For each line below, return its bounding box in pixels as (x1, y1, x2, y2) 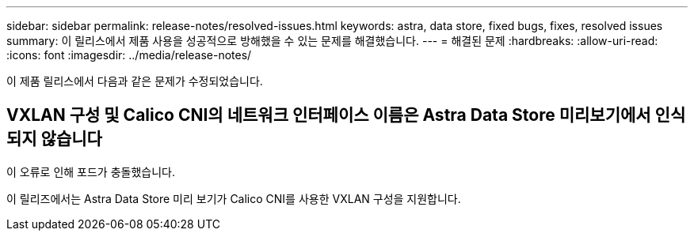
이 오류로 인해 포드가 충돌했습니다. (6, 164, 175, 179)
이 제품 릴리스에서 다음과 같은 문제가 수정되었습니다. (6, 74, 263, 88)
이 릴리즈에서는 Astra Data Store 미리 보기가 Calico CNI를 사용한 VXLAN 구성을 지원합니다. (6, 191, 461, 205)
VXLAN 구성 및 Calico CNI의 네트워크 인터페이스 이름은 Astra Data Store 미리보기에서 (6, 105, 651, 126)
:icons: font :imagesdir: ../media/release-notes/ (6, 48, 252, 62)
